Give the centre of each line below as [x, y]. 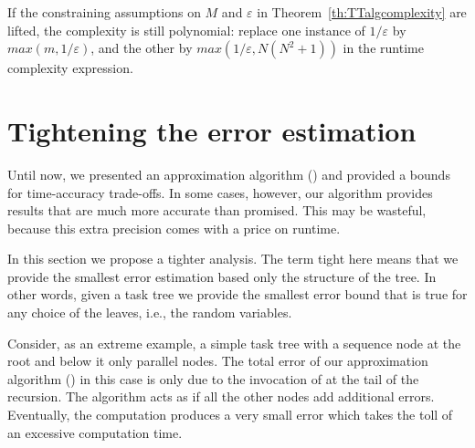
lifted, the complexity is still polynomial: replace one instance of [186, 30]
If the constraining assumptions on [104, 12]
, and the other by [142, 48]
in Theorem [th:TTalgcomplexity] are [362, 12]
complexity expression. [70, 68]
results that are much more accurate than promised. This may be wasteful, [217, 210]
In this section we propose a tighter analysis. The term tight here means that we [233, 259]
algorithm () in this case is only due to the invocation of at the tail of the [213, 378]
